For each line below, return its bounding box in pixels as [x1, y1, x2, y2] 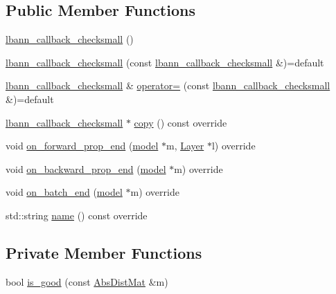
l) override [211, 138, 256, 153]
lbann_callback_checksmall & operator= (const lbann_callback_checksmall [6, 78, 330, 93]
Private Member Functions [6, 241, 202, 263]
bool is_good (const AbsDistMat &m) [6, 274, 168, 288]
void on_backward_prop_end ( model [6, 161, 166, 176]
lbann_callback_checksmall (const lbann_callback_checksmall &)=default [6, 55, 324, 69]
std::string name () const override [6, 208, 148, 222]
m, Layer [166, 138, 204, 153]
